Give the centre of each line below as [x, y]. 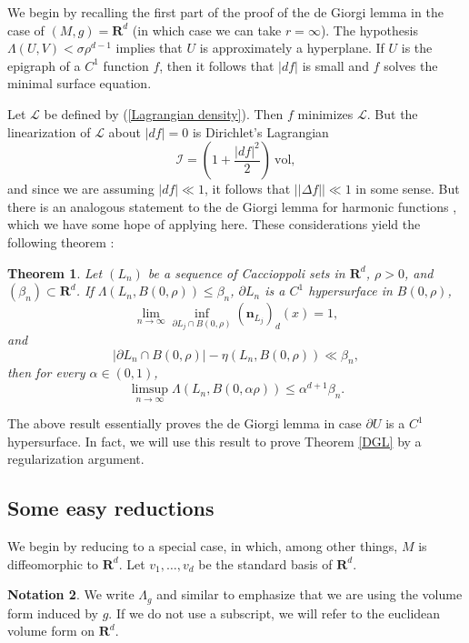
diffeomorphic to [53, 563]
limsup [150, 390]
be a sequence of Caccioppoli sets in [246, 272]
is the [417, 48]
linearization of [49, 131]
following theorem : [61, 241]
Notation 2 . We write [71, 594]
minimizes [325, 113]
